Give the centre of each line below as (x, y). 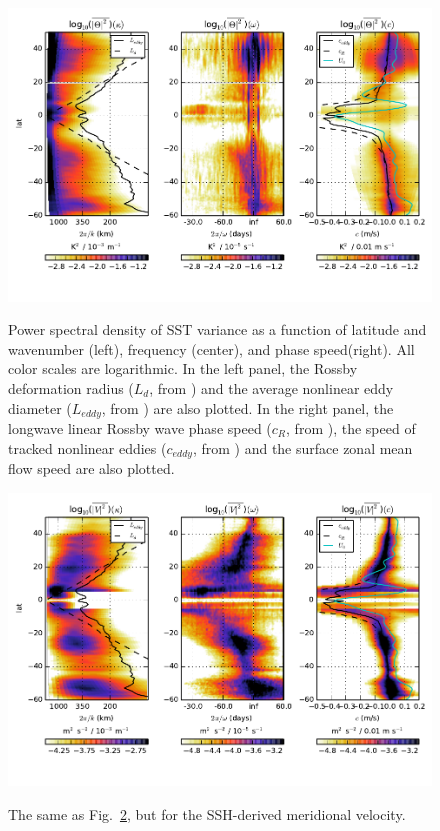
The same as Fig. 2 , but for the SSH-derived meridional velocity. (207, 813)
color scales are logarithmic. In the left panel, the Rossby (183, 368)
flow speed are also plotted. (91, 468)
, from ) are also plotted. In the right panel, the (247, 407)
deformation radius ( (71, 387)
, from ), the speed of (351, 427)
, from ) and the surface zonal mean (302, 447)
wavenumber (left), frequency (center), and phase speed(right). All (211, 348)
